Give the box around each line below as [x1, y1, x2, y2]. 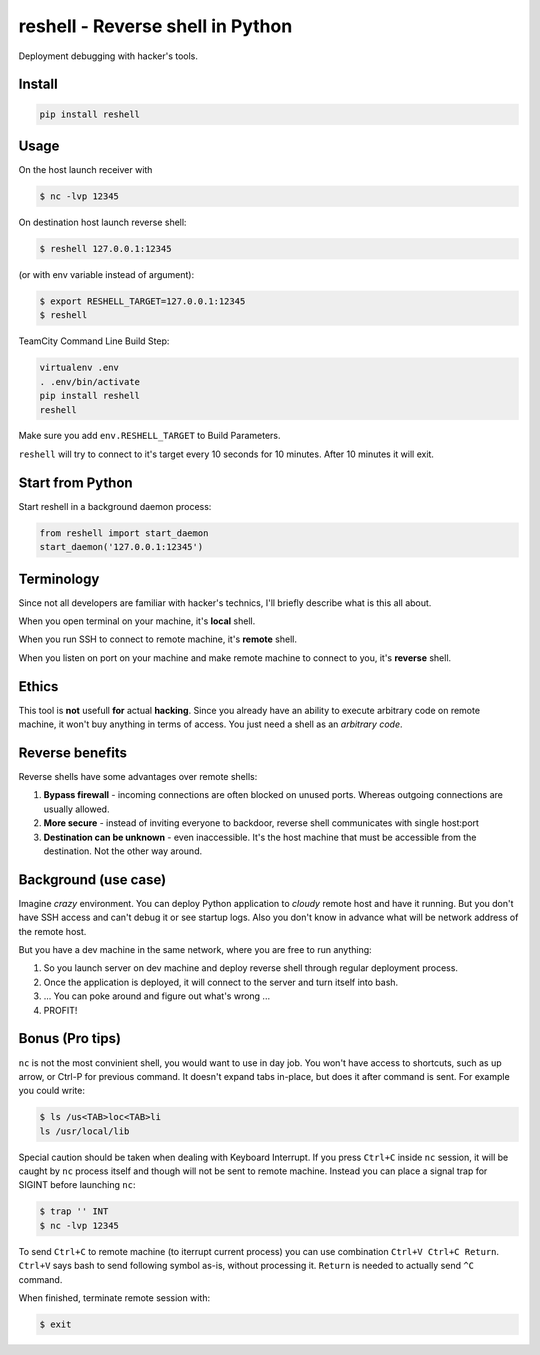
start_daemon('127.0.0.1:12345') [39, 541, 204, 553]
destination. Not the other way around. [43, 845, 203, 857]
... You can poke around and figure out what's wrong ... [43, 990, 270, 1002]
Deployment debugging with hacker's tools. [18, 50, 199, 62]
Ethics [18, 678, 59, 695]
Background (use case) [18, 871, 167, 888]
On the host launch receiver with [18, 164, 153, 176]
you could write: [18, 1085, 85, 1097]
